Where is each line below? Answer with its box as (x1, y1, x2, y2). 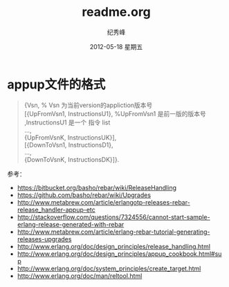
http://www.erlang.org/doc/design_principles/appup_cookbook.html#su (17, 250, 222, 258)
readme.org (82, 4, 151, 20)
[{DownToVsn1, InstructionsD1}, (24, 140, 113, 149)
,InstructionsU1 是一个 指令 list (24, 118, 111, 127)
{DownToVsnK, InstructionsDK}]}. (24, 155, 120, 163)
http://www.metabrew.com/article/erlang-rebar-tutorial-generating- (17, 228, 210, 236)
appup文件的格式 (7, 77, 106, 92)
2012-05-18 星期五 (89, 42, 143, 50)
